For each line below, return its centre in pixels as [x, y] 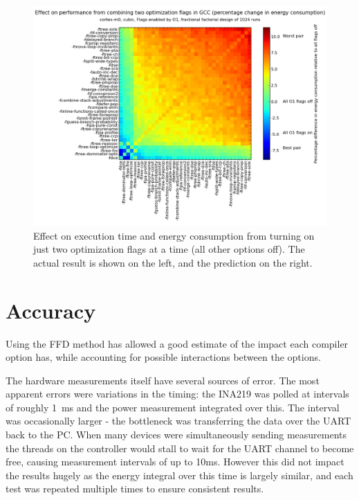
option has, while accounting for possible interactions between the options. [163, 357]
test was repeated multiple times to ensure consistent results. [135, 489]
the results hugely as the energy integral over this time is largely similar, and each [179, 475]
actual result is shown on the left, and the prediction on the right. [173, 262]
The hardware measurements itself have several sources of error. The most [163, 380]
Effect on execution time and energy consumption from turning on [174, 235]
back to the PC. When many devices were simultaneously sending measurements [176, 435]
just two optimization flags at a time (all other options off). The [169, 249]
